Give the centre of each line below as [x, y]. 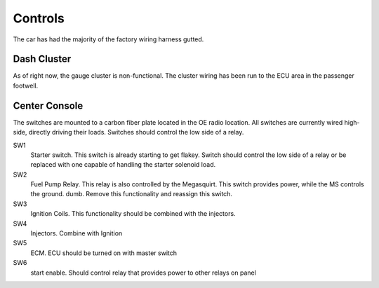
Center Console [48, 105]
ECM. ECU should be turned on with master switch [104, 253]
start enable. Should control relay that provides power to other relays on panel [143, 273]
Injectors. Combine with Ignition [77, 233]
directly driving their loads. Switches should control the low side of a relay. [136, 132]
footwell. [26, 85]
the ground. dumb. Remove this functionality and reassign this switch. [132, 194]
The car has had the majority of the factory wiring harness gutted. [108, 39]
